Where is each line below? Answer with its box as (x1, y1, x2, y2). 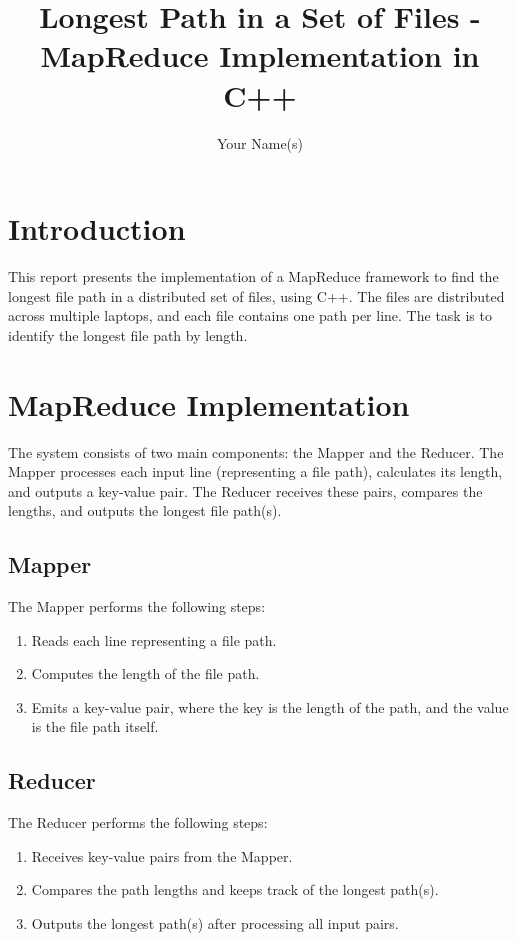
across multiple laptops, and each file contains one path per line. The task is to (8, 305, 492, 326)
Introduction (8, 208, 186, 249)
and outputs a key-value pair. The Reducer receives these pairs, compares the (8, 480, 483, 501)
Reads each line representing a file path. (31, 629, 277, 650)
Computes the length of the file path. (31, 663, 260, 684)
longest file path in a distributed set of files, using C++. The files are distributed (8, 285, 505, 306)
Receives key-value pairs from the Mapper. (31, 845, 293, 866)
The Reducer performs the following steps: (8, 812, 268, 833)
